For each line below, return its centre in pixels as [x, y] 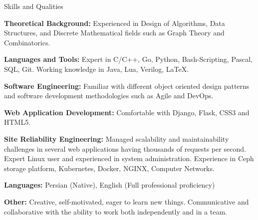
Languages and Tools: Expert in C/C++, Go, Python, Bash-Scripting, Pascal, [129, 59]
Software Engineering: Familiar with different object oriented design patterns [127, 86]
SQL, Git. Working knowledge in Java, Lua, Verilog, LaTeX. [97, 69]
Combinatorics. [27, 42]
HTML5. [17, 122]
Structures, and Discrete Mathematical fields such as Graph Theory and [114, 33]
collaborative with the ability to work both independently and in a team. [116, 211]
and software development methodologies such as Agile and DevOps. [109, 96]
